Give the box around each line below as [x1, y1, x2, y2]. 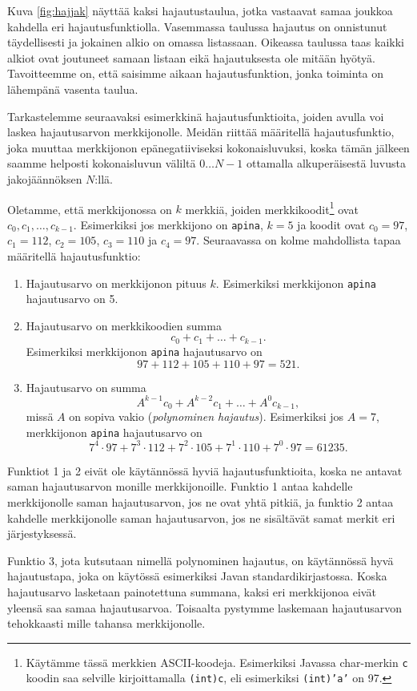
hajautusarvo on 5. [26, 290, 118, 307]
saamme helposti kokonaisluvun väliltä [7, 155, 196, 172]
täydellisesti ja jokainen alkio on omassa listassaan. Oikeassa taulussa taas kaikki [7, 34, 404, 51]
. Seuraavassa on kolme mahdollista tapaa [196, 232, 401, 249]
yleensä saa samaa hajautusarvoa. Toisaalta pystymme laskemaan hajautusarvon [7, 599, 403, 616]
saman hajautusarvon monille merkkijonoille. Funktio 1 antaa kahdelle [7, 478, 353, 495]
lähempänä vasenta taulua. [7, 80, 138, 97]
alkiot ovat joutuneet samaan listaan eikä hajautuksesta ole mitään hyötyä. [7, 49, 375, 66]
